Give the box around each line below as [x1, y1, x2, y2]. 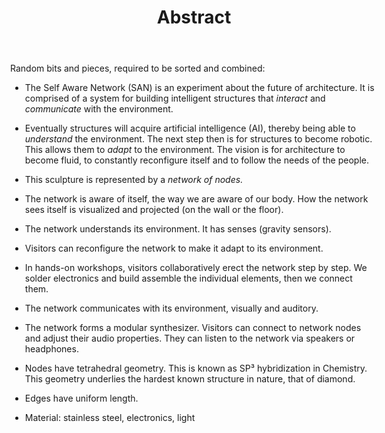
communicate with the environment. [24, 103, 174, 115]
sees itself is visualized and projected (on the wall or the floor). [24, 204, 284, 216]
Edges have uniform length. [24, 392, 139, 405]
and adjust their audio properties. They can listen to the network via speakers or [24, 332, 356, 345]
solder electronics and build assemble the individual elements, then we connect [24, 272, 353, 285]
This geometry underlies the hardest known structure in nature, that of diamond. [24, 373, 356, 385]
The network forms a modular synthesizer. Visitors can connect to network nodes [24, 322, 362, 334]
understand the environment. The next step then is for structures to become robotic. [24, 133, 373, 145]
